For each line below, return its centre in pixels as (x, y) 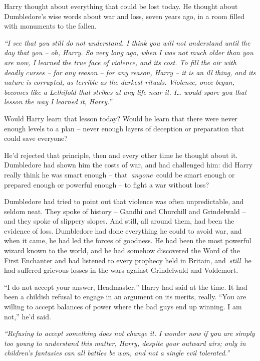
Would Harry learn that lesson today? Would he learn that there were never (121, 118)
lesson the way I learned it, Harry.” (58, 102)
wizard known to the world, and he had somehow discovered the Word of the (122, 250)
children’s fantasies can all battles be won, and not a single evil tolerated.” (117, 353)
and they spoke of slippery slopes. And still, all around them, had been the (119, 221)
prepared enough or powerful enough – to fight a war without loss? (107, 184)
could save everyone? (36, 138)
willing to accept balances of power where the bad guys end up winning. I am (123, 307)
